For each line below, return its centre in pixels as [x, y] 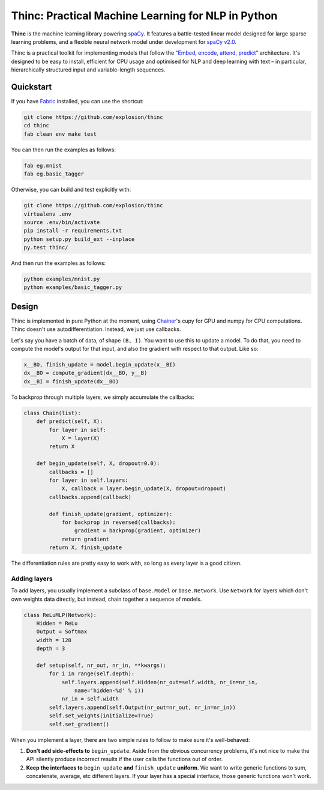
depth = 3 [51, 649]
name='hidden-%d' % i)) [109, 691]
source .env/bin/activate [62, 222]
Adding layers [32, 579]
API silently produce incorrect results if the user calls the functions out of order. [124, 759]
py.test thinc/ [46, 248]
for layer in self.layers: [88, 480]
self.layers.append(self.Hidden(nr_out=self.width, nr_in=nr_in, [160, 682]
